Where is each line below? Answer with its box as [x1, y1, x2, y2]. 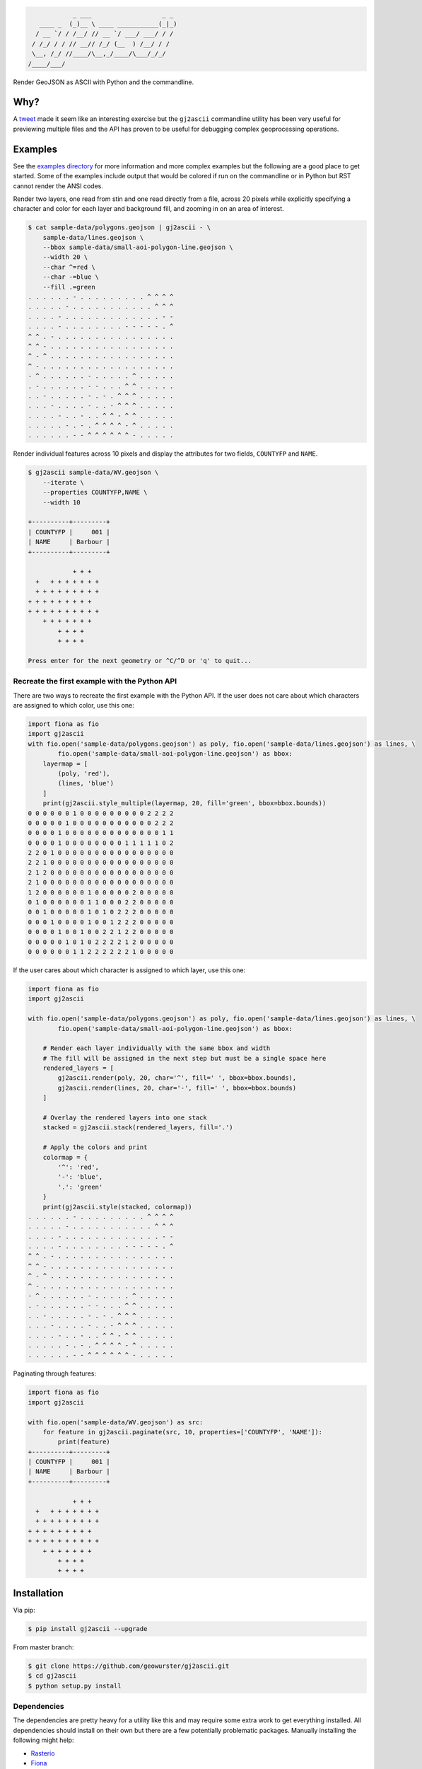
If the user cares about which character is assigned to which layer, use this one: [13, 966, 246, 974]
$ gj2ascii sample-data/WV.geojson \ [28, 468, 159, 477]
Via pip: [13, 1606, 35, 1614]
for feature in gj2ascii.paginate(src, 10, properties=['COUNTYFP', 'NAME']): [42, 1428, 323, 1436]
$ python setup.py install [28, 1681, 122, 1690]
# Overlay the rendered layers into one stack [42, 1114, 208, 1122]
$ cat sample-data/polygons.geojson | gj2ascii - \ [28, 224, 211, 231]
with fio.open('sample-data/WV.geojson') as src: [28, 1418, 204, 1426]
